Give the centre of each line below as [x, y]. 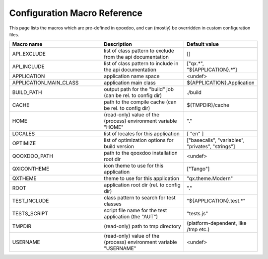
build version [119, 147]
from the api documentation [136, 57]
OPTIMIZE [24, 143]
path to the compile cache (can [140, 102]
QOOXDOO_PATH [33, 156]
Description [118, 44]
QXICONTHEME [31, 169]
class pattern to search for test [139, 198]
